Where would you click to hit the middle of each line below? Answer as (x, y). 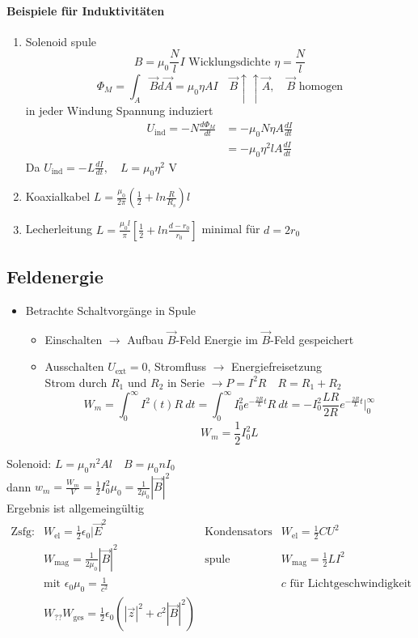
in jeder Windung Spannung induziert (119, 111)
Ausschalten (74, 366)
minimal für (231, 229)
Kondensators (239, 532)
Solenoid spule (61, 41)
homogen (321, 86)
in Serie (186, 382)
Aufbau (146, 339)
